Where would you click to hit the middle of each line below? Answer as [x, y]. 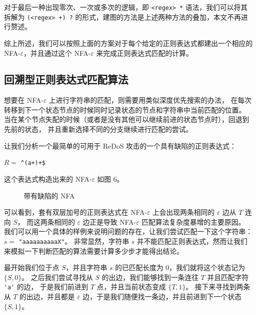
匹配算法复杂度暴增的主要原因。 [193, 221]
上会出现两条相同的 [184, 212]
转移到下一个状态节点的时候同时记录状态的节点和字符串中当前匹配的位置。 [125, 109]
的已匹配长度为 [139, 267]
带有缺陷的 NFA [49, 195]
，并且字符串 [87, 267]
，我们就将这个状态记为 [207, 267]
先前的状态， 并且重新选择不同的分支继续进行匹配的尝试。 [98, 129]
